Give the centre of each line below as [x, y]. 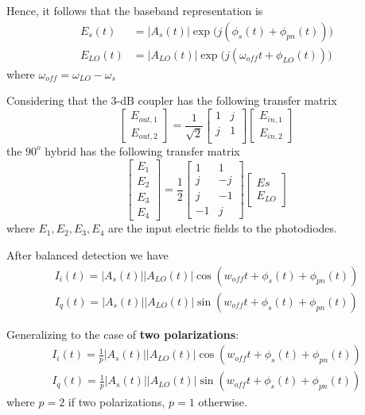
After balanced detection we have [87, 255]
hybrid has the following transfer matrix [142, 150]
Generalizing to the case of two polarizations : [123, 334]
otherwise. [223, 402]
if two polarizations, [116, 402]
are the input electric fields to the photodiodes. [222, 228]
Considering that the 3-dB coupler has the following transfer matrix [172, 100]
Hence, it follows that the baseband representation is [135, 10]
